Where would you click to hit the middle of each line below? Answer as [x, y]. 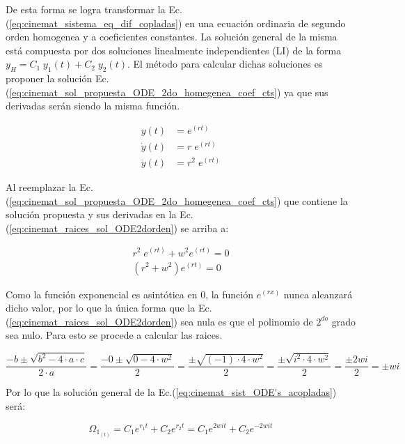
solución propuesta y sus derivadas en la [91, 214]
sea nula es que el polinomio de [247, 321]
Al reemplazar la [41, 187]
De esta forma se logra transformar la [86, 9]
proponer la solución [49, 78]
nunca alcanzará [318, 294]
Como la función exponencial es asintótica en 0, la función [129, 294]
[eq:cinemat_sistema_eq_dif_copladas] [94, 23]
